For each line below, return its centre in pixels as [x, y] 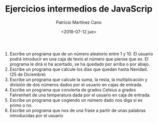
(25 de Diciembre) [28, 74]
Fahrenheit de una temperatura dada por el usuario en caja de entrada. [80, 95]
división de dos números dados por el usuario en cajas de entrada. [76, 85]
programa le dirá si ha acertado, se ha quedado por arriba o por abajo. [80, 64]
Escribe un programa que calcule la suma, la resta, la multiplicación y [79, 79]
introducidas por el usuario [36, 115]
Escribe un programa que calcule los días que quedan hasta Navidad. [79, 69]
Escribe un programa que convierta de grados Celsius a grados [73, 90]
